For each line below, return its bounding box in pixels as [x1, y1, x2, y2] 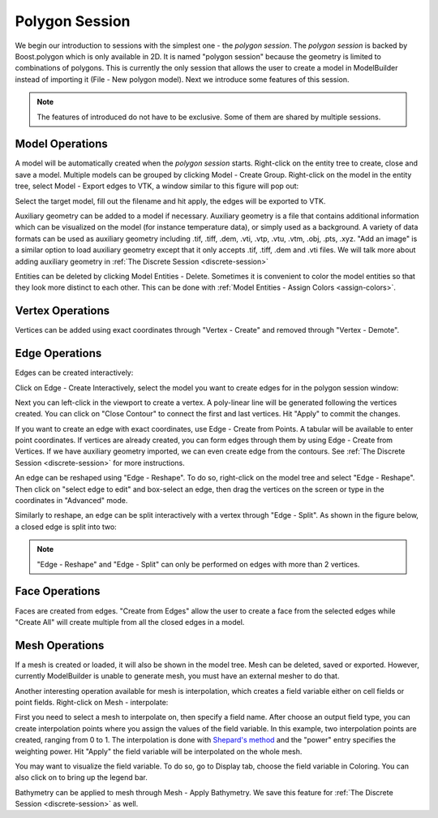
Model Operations [15, 137, 109, 151]
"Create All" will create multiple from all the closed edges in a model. [15, 617, 245, 626]
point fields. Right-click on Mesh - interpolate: [15, 697, 169, 707]
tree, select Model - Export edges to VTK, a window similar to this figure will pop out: [15, 181, 299, 191]
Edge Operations [15, 347, 102, 360]
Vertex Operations [15, 304, 110, 318]
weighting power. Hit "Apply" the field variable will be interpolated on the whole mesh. [15, 747, 303, 756]
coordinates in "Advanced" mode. [15, 496, 128, 506]
